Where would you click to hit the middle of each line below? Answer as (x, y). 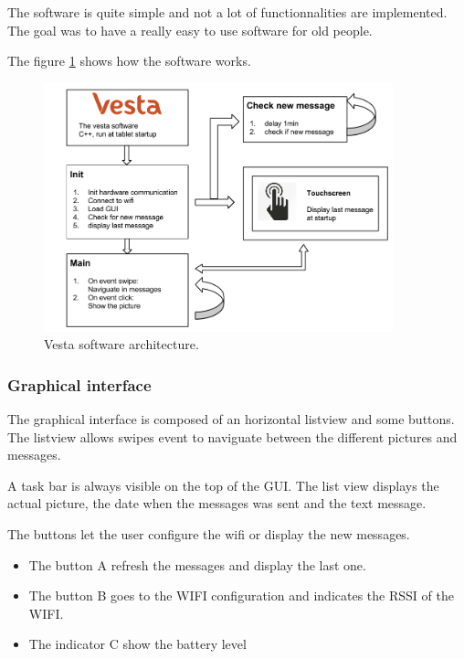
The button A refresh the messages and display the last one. (197, 564)
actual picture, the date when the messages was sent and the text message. (217, 503)
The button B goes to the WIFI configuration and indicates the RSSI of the (241, 595)
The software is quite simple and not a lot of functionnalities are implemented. (227, 12)
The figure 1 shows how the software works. (129, 61)
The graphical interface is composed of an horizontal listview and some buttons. (231, 419)
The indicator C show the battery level (137, 644)
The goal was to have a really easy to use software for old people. (190, 30)
